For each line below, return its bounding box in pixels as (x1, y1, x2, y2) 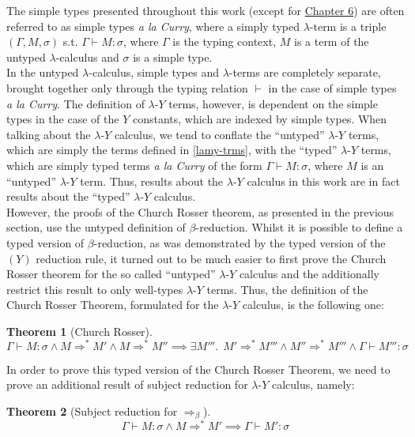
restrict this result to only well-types (6, 281, 183, 297)
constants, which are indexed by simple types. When (132, 111, 387, 127)
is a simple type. (133, 48, 213, 65)
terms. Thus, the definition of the (206, 281, 368, 297)
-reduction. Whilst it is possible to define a (195, 219, 403, 235)
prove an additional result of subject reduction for (6, 376, 248, 393)
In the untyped (6, 64, 79, 81)
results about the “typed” (6, 188, 130, 205)
